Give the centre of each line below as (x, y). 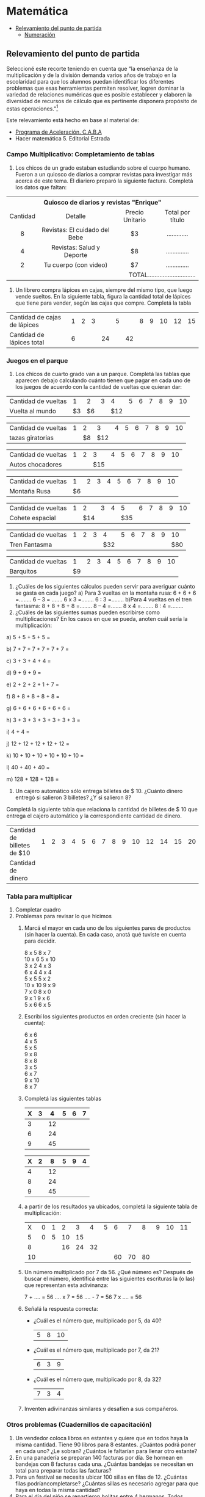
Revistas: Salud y (76, 247)
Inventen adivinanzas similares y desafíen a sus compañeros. (101, 1409)
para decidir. (40, 941)
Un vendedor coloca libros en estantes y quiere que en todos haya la (102, 1438)
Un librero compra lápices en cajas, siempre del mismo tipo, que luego (104, 290)
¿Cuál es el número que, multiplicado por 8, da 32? (97, 1379)
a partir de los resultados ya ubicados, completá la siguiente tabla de (111, 1206)
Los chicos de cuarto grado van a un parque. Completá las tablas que (103, 374)
